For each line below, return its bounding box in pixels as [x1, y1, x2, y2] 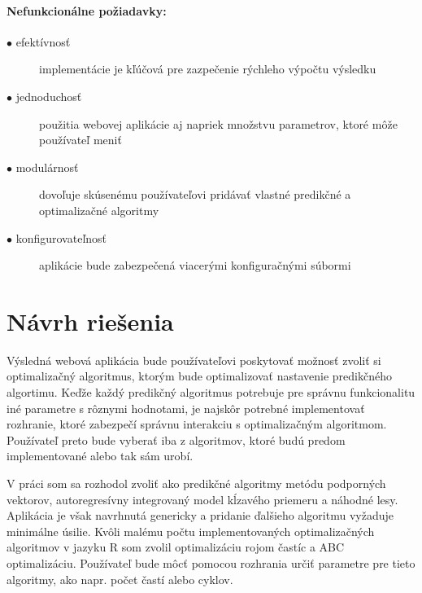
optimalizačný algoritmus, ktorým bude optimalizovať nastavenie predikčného [7, 367, 392, 384]
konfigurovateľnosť [15, 229, 107, 246]
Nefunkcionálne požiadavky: [7, 2, 167, 19]
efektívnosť [15, 33, 71, 50]
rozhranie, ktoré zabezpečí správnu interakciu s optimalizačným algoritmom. [7, 415, 387, 433]
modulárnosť [15, 158, 79, 175]
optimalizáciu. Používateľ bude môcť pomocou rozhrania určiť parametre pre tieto [7, 554, 415, 571]
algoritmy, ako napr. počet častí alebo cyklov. [7, 570, 233, 587]
